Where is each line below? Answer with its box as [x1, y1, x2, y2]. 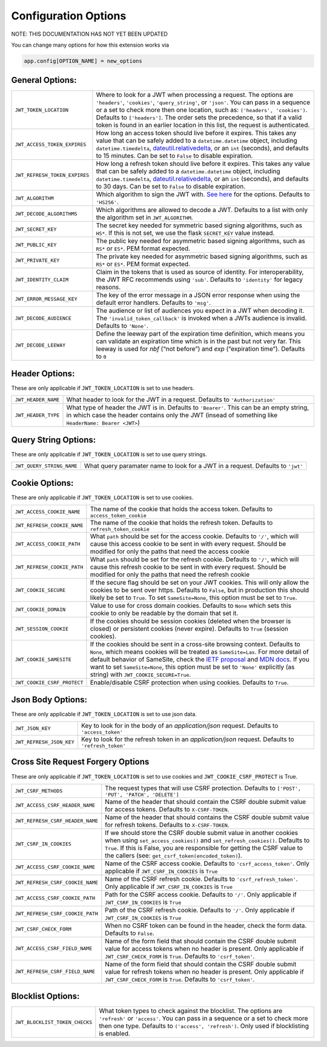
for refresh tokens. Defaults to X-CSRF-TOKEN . [105, 820, 230, 829]
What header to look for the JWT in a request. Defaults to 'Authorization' [66, 396, 276, 404]
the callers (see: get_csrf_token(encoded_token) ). [105, 851, 242, 860]
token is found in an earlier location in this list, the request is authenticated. [96, 121, 310, 130]
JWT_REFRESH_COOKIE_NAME [15, 522, 84, 529]
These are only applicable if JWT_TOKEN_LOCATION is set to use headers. [11, 384, 195, 391]
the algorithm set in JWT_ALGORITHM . [96, 213, 193, 222]
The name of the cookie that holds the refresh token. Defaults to [90, 519, 273, 527]
